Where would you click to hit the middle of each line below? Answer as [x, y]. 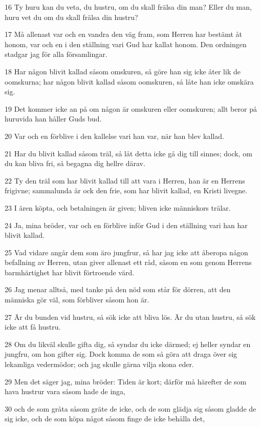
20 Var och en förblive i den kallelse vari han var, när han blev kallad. [114, 136]
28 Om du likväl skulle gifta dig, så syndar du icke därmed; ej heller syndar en [128, 344]
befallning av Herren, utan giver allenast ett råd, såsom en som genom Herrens [128, 262]
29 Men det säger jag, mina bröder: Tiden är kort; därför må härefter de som [126, 381]
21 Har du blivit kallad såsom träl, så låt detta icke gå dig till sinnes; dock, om [128, 153]
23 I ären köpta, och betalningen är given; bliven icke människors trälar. [118, 207]
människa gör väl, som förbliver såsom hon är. [77, 300]
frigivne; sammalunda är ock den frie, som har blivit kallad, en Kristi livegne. [126, 190]
